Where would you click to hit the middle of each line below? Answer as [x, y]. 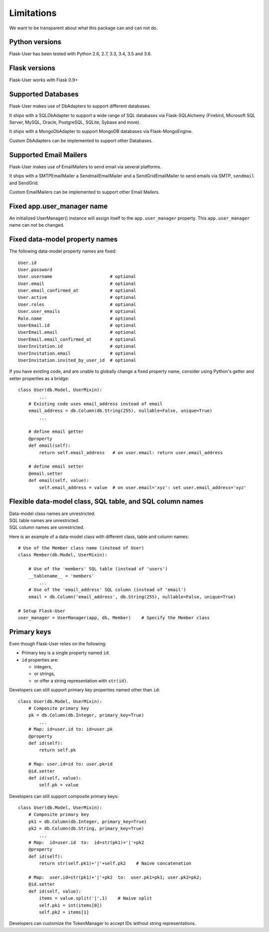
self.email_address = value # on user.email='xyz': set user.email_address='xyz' [143, 487]
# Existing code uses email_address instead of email [95, 404]
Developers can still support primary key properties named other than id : [85, 690]
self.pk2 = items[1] [64, 912]
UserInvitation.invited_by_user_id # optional [77, 360]
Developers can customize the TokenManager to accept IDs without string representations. [103, 924]
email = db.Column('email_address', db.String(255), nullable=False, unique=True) [132, 597]
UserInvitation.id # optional [77, 346]
